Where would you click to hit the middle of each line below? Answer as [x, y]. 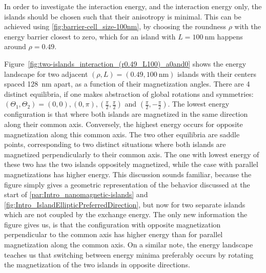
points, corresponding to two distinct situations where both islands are [115, 144]
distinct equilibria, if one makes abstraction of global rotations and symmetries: [129, 93]
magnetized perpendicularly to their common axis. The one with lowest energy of [132, 154]
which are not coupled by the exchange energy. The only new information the [126, 214]
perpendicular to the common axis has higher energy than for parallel [114, 234]
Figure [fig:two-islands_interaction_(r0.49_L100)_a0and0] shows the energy [125, 63]
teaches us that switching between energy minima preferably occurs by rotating [129, 254]
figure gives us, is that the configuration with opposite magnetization [112, 224]
